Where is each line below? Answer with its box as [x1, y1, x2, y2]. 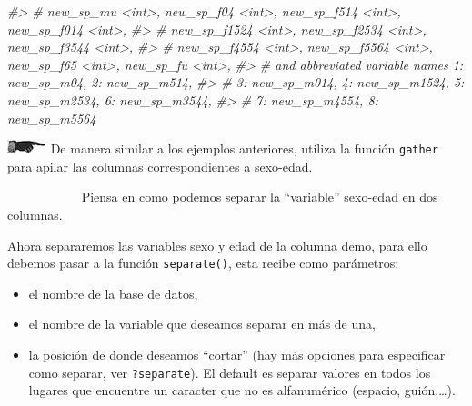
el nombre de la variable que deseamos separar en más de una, [28, 314, 376, 333]
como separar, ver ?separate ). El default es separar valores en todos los [28, 362, 431, 381]
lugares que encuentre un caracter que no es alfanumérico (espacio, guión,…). [28, 381, 456, 400]
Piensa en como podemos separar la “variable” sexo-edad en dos [81, 187, 438, 206]
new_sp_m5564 [7, 108, 96, 127]
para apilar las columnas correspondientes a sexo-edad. [7, 156, 313, 175]
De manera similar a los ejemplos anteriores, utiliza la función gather [50, 139, 438, 158]
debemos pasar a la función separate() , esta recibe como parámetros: [7, 253, 399, 272]
